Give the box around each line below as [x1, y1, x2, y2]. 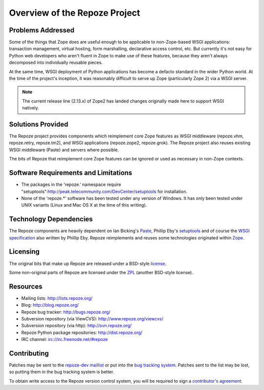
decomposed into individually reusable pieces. [9, 59, 103, 66]
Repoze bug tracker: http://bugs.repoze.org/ [21, 309, 110, 315]
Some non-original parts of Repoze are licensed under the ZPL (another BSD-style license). [9, 269, 193, 275]
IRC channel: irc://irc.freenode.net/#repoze [21, 337, 108, 342]
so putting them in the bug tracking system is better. [9, 369, 114, 375]
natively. [22, 105, 39, 111]
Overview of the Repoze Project [9, 7, 140, 18]
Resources [9, 282, 43, 290]
